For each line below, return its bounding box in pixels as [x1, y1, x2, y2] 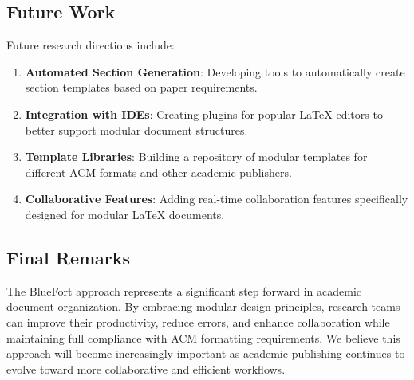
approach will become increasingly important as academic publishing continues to [6, 345, 405, 362]
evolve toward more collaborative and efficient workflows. [6, 360, 286, 377]
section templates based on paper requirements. [25, 79, 258, 96]
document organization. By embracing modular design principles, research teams [6, 298, 400, 315]
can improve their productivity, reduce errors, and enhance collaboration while [6, 313, 390, 330]
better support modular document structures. [25, 121, 248, 138]
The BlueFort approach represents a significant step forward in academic [6, 282, 362, 299]
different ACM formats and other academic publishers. [25, 163, 292, 180]
